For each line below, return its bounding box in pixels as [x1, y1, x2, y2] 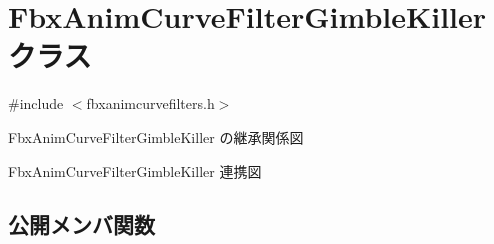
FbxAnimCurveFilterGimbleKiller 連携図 [8, 160, 262, 181]
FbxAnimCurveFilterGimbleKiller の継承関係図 [8, 126, 304, 147]
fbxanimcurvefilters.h [86, 93, 215, 114]
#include [8, 93, 64, 114]
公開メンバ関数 [8, 209, 155, 240]
